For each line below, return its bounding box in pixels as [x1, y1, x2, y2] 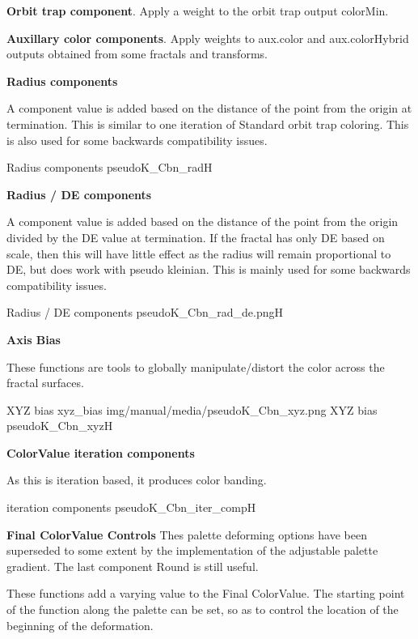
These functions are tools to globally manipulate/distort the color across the [6, 358, 385, 375]
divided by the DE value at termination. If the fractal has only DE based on [6, 228, 385, 245]
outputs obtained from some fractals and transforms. [6, 45, 268, 62]
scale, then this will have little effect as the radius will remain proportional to [6, 245, 391, 262]
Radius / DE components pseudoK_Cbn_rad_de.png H [6, 304, 283, 321]
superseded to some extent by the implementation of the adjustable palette [6, 542, 378, 559]
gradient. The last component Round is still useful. [6, 557, 259, 574]
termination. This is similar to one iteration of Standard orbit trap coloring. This [6, 115, 409, 132]
